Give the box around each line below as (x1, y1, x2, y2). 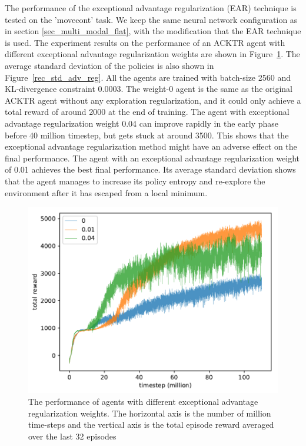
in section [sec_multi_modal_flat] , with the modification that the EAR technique (5, 25, 301, 37)
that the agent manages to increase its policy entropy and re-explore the (5, 174, 265, 187)
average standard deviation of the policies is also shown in (5, 59, 214, 71)
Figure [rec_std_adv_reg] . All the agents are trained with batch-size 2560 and (5, 71, 291, 83)
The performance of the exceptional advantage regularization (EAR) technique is (5, 2, 297, 14)
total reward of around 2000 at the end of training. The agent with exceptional (5, 105, 290, 118)
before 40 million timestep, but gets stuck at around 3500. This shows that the (5, 128, 289, 141)
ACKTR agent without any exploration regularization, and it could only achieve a (5, 94, 301, 106)
